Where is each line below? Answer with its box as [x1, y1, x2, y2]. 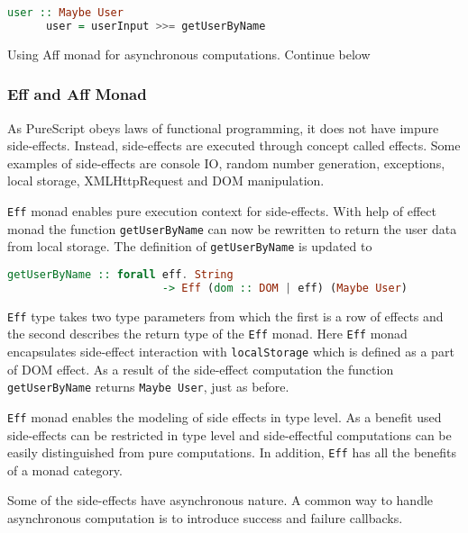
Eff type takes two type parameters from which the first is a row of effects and [7, 306, 444, 325]
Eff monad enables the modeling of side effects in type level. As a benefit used [7, 407, 442, 426]
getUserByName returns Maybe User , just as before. [7, 377, 289, 396]
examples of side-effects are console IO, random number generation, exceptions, [7, 153, 445, 172]
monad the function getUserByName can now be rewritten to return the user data [7, 219, 457, 238]
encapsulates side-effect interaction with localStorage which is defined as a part [7, 341, 454, 360]
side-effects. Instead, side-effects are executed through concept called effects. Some [7, 136, 461, 155]
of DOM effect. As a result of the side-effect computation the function [7, 359, 394, 378]
